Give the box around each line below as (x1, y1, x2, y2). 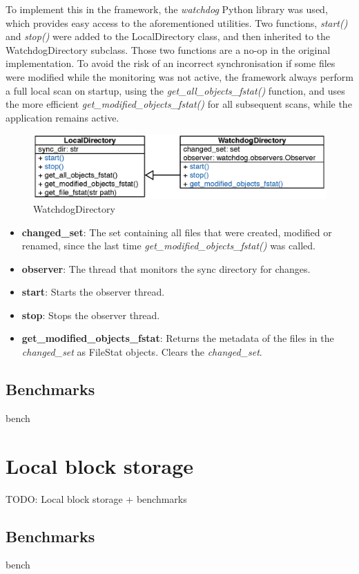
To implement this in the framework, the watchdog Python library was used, (6, 2, 328, 16)
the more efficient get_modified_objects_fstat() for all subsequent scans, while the (6, 97, 352, 111)
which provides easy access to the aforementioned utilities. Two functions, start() (6, 15, 348, 30)
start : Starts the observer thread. (21, 285, 165, 299)
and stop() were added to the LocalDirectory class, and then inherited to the (6, 29, 331, 44)
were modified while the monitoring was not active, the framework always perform (6, 69, 353, 84)
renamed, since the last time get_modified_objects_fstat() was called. (21, 238, 316, 253)
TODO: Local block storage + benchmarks (6, 491, 187, 506)
